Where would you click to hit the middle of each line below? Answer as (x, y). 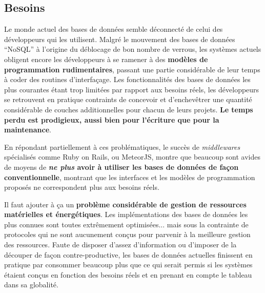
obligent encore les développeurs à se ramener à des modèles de (106, 59)
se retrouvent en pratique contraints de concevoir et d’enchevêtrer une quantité (128, 99)
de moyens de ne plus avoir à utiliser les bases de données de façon (121, 167)
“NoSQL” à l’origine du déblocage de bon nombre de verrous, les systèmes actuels (133, 49)
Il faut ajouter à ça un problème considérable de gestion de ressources (125, 204)
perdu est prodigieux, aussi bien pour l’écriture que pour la (112, 119)
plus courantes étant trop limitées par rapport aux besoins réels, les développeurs (132, 89)
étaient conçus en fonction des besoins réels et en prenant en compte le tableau (128, 274)
